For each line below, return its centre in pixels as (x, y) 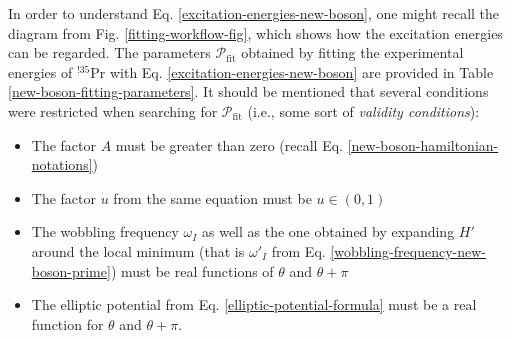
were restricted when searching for (113, 110)
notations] (62, 164)
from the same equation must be (212, 197)
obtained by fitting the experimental (352, 52)
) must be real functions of (192, 270)
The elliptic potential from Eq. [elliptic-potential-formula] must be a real (254, 304)
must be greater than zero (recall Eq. (229, 144)
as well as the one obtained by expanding (328, 231)
